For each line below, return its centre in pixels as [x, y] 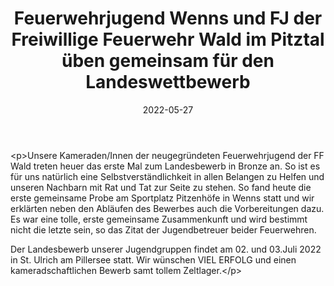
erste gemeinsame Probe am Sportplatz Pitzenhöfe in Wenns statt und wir [162, 198]
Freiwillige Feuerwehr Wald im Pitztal [168, 39]
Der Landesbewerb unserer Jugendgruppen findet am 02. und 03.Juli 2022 [166, 249]
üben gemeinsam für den [168, 61]
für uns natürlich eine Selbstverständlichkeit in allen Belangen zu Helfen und [167, 176]
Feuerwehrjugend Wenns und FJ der [168, 18]
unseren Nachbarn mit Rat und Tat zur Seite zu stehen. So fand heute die [161, 187]
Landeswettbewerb [168, 82]
